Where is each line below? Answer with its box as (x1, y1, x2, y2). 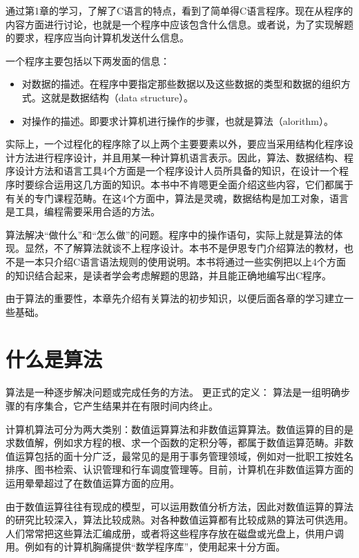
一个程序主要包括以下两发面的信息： (6, 53, 170, 68)
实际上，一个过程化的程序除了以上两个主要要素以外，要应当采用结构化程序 (6, 137, 344, 151)
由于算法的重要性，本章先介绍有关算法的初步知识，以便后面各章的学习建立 (6, 291, 344, 306)
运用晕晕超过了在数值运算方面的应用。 (6, 475, 179, 490)
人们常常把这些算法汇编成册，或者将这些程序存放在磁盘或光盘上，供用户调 (6, 526, 344, 540)
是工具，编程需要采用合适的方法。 (6, 204, 160, 219)
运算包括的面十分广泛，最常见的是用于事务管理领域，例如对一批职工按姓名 (14, 448, 353, 463)
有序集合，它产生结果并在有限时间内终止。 (24, 399, 218, 412)
